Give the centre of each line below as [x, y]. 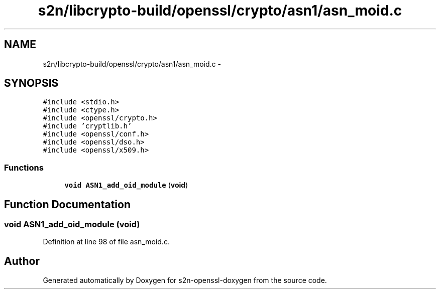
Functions [24, 167]
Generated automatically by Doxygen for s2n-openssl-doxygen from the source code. [185, 280]
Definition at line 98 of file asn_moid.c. [106, 242]
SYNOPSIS [31, 83]
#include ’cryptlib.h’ [87, 126]
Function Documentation [67, 204]
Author [22, 261]
